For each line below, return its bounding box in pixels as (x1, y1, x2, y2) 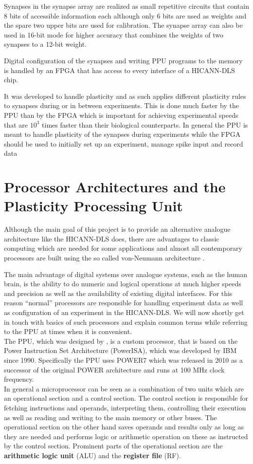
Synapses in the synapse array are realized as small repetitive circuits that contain (4, 1, 249, 11)
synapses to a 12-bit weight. (4, 39, 87, 49)
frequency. (4, 374, 34, 384)
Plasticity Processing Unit (4, 196, 183, 216)
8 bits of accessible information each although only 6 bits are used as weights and (4, 10, 247, 20)
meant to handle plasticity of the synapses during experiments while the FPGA (4, 129, 241, 139)
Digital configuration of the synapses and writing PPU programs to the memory (4, 55, 243, 65)
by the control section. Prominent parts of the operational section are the (4, 441, 223, 451)
